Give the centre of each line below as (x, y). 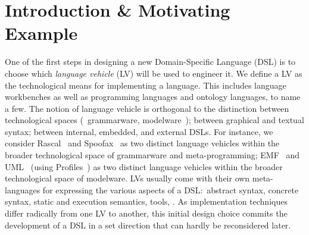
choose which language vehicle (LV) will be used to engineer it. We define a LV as (154, 73)
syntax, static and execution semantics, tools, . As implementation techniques (146, 201)
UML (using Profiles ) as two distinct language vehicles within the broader (144, 166)
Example (41, 33)
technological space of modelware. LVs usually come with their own (127, 178)
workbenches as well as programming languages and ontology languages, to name (153, 97)
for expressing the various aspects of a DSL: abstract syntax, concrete (171, 189)
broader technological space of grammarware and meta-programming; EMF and (152, 155)
